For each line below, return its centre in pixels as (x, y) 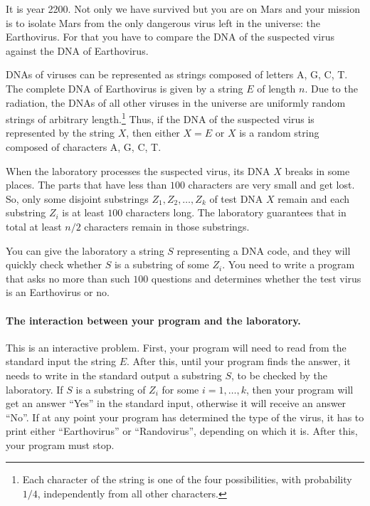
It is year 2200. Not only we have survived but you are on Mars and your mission (183, 9)
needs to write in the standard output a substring (114, 375)
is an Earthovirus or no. (58, 292)
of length (276, 88)
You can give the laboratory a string (85, 250)
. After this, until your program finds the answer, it (239, 361)
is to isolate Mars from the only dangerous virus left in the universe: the (163, 22)
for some (180, 389)
